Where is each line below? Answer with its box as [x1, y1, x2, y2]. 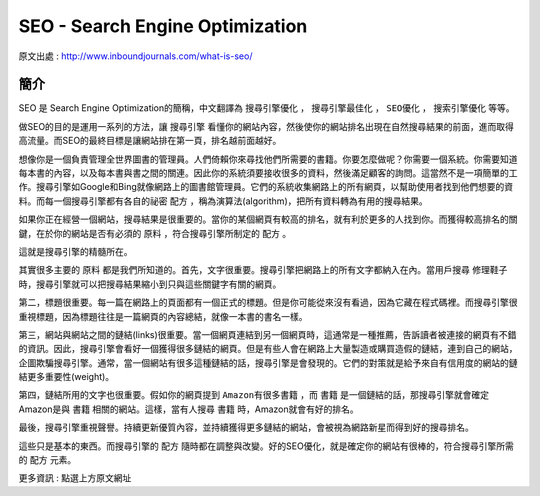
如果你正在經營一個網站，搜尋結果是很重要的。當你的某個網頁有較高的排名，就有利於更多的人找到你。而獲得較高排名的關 [18, 213, 518, 225]
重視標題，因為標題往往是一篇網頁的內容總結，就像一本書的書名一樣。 [18, 310, 308, 322]
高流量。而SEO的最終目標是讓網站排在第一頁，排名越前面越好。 [18, 135, 282, 147]
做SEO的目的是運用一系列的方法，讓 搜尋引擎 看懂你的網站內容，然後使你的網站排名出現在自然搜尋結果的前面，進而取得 [18, 120, 514, 132]
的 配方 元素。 [18, 454, 77, 466]
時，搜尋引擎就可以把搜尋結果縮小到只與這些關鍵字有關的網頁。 [18, 278, 282, 290]
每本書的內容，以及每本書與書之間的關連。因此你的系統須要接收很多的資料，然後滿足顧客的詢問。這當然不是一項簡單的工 [18, 167, 518, 179]
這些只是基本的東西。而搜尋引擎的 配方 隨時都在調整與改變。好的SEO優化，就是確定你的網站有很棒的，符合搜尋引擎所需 [18, 440, 514, 452]
